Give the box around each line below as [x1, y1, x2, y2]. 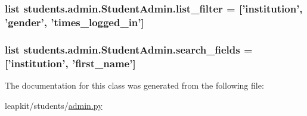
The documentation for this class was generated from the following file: [5, 79, 264, 91]
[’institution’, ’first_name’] [5, 55, 136, 70]
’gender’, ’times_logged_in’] [5, 14, 144, 29]
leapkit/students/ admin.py [5, 99, 103, 111]
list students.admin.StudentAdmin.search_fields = [5, 42, 253, 57]
